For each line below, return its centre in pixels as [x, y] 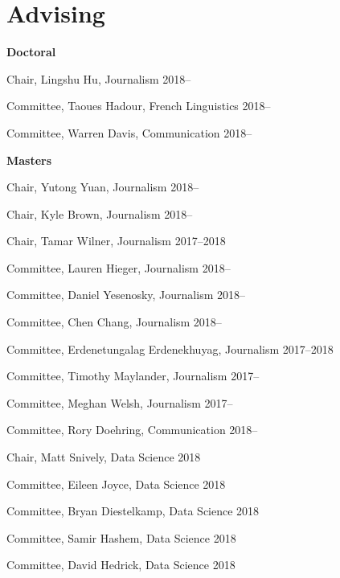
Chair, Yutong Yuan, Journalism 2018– [103, 187]
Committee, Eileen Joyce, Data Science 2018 [116, 484]
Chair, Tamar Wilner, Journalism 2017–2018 [116, 241]
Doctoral [31, 52]
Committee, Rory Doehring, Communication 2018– [132, 430]
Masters [29, 160]
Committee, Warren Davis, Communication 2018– [129, 132]
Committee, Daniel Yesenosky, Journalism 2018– [126, 295]
